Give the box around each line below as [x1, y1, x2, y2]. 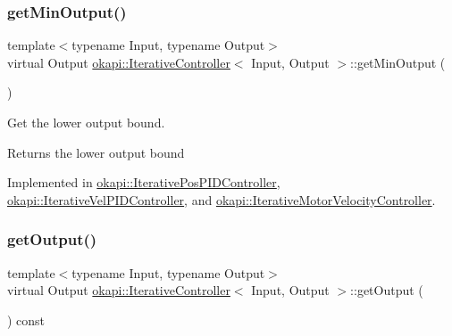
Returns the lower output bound [7, 143, 185, 161]
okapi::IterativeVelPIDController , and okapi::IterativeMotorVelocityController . [7, 190, 436, 209]
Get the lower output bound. [7, 113, 165, 131]
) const [7, 310, 46, 329]
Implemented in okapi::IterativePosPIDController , [7, 173, 280, 192]
